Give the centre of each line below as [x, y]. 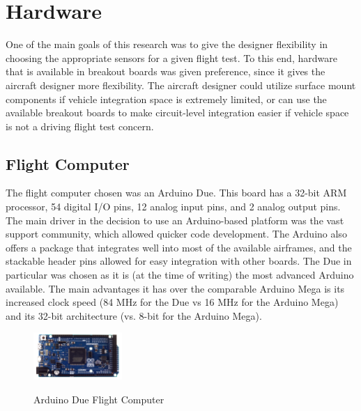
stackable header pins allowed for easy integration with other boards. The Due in [179, 261]
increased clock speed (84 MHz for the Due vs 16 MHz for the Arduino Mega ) [172, 302]
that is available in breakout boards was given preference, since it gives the [166, 71]
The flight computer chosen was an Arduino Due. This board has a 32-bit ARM [176, 193]
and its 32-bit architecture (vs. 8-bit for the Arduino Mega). [134, 315]
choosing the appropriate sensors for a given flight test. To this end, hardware [171, 57]
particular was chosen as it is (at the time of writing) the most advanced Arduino [180, 275]
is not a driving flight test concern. [80, 126]
